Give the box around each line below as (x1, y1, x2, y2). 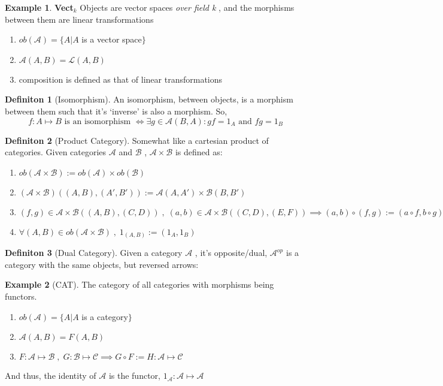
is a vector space (81, 33, 142, 46)
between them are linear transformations (5, 13, 154, 25)
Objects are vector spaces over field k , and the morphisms (80, 1, 295, 13)
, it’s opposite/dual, (195, 246, 268, 259)
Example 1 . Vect (5, 1, 74, 13)
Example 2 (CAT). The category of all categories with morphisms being (5, 278, 274, 291)
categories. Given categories (5, 146, 107, 158)
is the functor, (108, 369, 160, 382)
